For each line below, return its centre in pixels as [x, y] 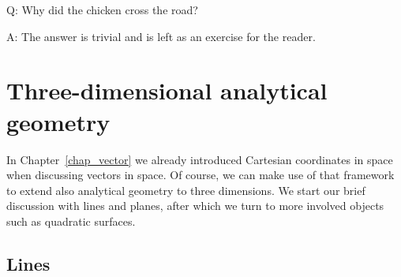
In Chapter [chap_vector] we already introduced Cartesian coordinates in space [200, 159]
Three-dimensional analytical [167, 90]
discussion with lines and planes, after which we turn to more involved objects [195, 206]
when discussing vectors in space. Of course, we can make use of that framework [200, 175]
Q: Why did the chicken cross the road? [102, 9]
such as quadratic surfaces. [71, 221]
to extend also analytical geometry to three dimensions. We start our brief [186, 190]
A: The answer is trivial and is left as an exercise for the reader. [161, 36]
